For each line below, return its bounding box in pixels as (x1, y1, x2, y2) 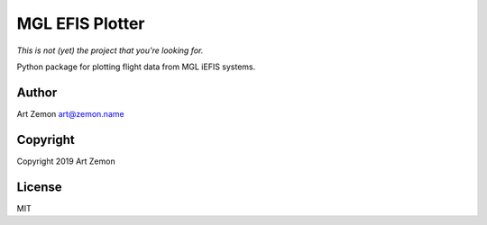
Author (16, 85, 58, 100)
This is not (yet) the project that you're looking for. (16, 45, 204, 56)
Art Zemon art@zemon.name (16, 108, 125, 119)
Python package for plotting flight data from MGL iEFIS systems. (16, 61, 256, 72)
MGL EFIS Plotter (16, 13, 145, 33)
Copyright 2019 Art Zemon (16, 156, 116, 166)
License (16, 179, 62, 194)
